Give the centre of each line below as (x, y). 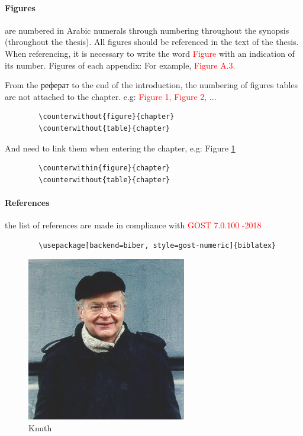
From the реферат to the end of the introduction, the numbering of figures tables (151, 85)
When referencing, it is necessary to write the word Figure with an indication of (150, 53)
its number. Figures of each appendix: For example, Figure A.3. (120, 65)
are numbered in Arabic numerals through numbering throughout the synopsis (147, 30)
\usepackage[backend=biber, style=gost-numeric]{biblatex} (157, 245)
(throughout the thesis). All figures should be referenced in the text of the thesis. (152, 42)
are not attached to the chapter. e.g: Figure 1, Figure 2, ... (111, 96)
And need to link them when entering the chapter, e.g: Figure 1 (120, 148)
